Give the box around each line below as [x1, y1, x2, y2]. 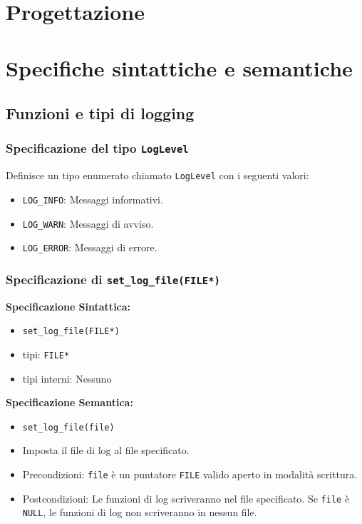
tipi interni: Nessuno [22, 371, 112, 386]
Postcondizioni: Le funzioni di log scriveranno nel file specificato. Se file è [22, 490, 350, 505]
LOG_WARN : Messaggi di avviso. [22, 216, 154, 231]
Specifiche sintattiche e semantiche [6, 53, 353, 82]
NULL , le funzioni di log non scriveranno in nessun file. [22, 505, 257, 520]
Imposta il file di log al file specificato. [22, 443, 190, 458]
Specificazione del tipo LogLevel [6, 139, 189, 157]
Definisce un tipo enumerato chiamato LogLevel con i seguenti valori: [6, 168, 309, 183]
